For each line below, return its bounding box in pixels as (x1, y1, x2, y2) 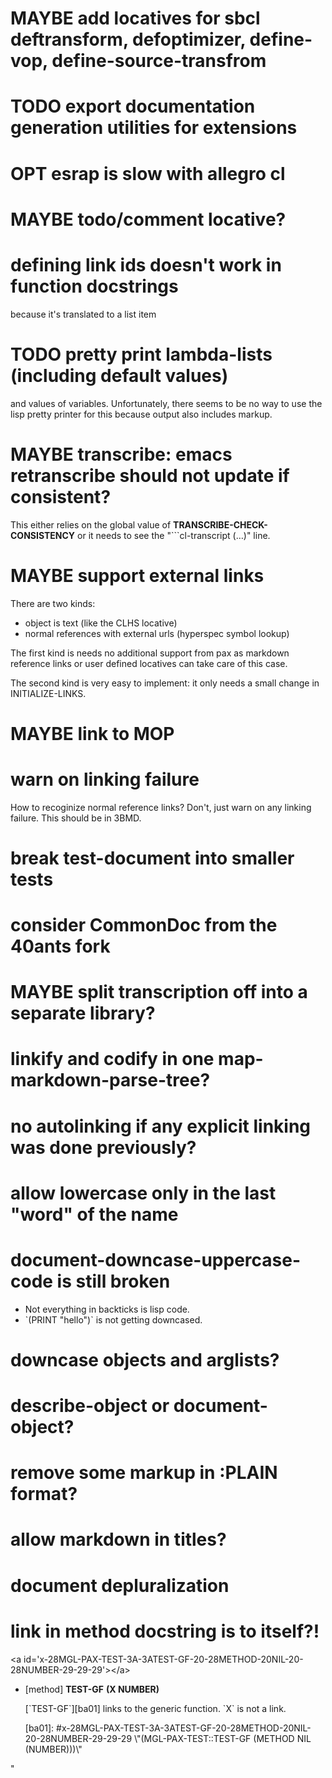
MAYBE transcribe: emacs (10, 443, 233, 466)
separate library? (10, 1002, 156, 1025)
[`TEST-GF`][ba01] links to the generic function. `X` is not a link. (24, 1702, 287, 1714)
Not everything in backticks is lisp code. (24, 1303, 190, 1315)
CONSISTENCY (10, 529, 76, 541)
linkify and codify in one (10, 1048, 215, 1071)
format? (10, 1483, 78, 1506)
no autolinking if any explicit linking (10, 1115, 312, 1137)
